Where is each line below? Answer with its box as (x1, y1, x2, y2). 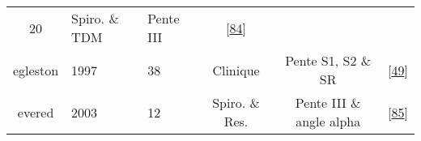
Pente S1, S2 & (285, 51, 372, 70)
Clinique (212, 60, 260, 79)
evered (17, 102, 54, 122)
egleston (13, 60, 59, 79)
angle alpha (296, 112, 361, 130)
